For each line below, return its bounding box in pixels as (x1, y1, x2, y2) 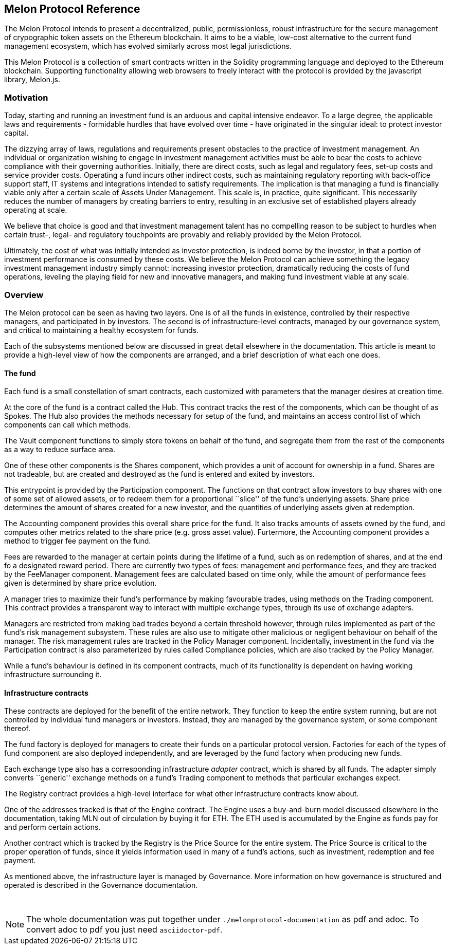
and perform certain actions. (4, 823, 101, 832)
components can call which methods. (4, 420, 131, 430)
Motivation (4, 92, 48, 103)
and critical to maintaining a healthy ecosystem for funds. (4, 325, 199, 334)
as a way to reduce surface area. (4, 445, 116, 454)
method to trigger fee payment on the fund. (4, 536, 151, 546)
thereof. (4, 724, 31, 733)
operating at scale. (4, 206, 67, 215)
